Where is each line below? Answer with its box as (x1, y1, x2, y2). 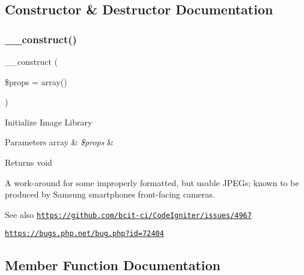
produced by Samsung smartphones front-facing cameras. (5, 188, 215, 201)
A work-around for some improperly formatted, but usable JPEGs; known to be (5, 176, 299, 189)
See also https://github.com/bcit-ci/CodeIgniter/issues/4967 (5, 208, 252, 220)
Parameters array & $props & (5, 136, 114, 148)
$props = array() (5, 75, 67, 88)
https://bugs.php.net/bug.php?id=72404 (5, 229, 164, 238)
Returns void (5, 156, 52, 168)
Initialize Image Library (5, 115, 93, 128)
